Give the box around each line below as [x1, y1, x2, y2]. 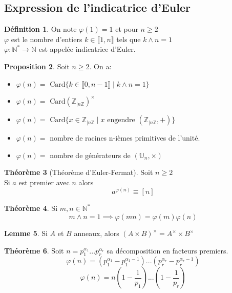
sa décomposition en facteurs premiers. [107, 245, 228, 256]
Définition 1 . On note [4, 24, 77, 34]
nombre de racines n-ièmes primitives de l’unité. [50, 132, 200, 143]
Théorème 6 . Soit [4, 245, 64, 256]
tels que [116, 33, 141, 44]
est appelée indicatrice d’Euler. [38, 44, 136, 54]
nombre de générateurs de [50, 149, 131, 160]
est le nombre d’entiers [11, 33, 82, 44]
